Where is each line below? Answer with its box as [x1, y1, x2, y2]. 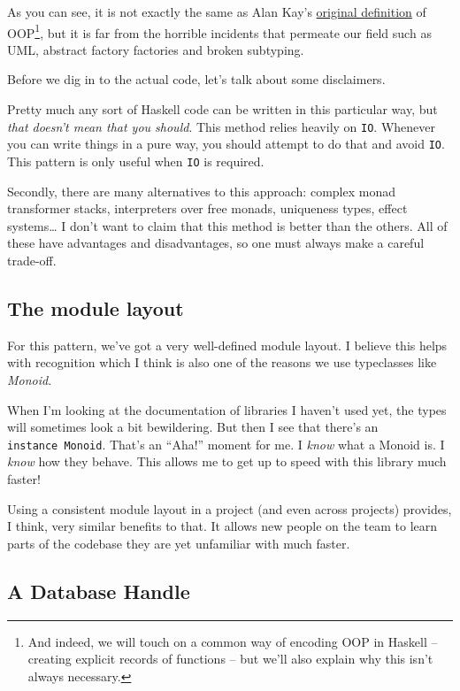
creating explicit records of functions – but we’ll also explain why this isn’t [27, 649, 433, 668]
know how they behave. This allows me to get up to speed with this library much [7, 452, 447, 471]
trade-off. [7, 250, 57, 269]
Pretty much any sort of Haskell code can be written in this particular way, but [7, 100, 438, 119]
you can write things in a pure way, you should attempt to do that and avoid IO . [7, 134, 445, 153]
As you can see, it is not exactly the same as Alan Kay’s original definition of [7, 3, 426, 20]
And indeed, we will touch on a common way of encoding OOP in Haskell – [27, 632, 438, 650]
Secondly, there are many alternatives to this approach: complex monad [7, 181, 395, 200]
